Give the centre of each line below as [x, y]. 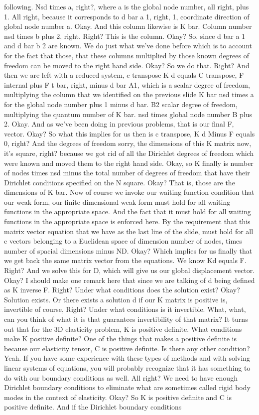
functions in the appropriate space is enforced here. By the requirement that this [127, 221]
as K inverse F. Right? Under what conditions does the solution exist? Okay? [122, 290]
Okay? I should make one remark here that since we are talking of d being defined [129, 280]
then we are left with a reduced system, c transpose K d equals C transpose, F [124, 75]
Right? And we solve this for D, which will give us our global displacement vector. [129, 270]
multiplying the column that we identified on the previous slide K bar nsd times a [129, 94]
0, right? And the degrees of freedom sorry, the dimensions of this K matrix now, [128, 143]
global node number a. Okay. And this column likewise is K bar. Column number [128, 26]
